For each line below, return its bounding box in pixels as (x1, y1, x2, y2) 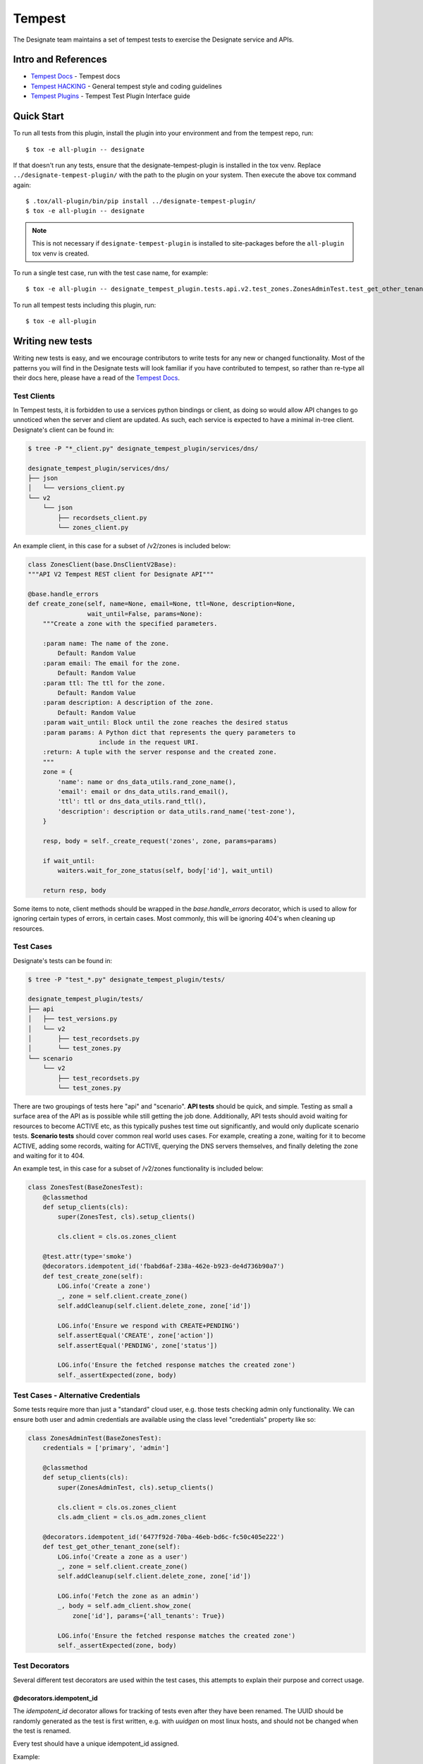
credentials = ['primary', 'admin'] (42, 1444, 169, 1452)
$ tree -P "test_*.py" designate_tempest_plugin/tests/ (27, 975, 226, 984)
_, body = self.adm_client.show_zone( (57, 1602, 192, 1610)
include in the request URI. (98, 738, 200, 746)
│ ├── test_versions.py (27, 1015, 118, 1023)
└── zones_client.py (57, 523, 129, 531)
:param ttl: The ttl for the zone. (42, 679, 166, 687)
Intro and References (13, 54, 107, 66)
